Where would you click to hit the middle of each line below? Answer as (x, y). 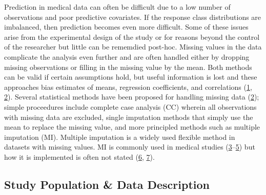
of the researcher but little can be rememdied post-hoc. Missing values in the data (133, 47)
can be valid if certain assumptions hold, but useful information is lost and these (131, 77)
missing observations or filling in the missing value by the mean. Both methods (128, 67)
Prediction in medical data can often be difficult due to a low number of (117, 7)
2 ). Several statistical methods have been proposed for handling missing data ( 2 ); (132, 97)
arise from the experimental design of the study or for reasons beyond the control (132, 36)
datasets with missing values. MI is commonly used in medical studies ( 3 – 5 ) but (130, 147)
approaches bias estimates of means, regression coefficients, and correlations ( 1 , (128, 87)
